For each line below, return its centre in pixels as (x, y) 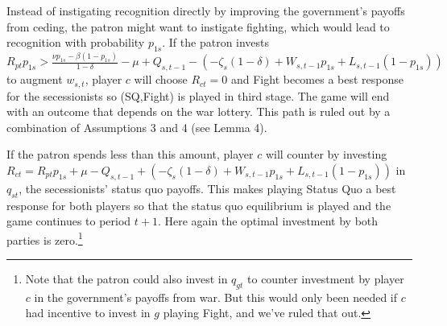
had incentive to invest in (88, 313)
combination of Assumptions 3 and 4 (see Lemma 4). (137, 127)
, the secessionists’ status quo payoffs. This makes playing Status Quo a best (207, 188)
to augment (35, 79)
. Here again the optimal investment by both (268, 221)
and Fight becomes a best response (317, 79)
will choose (161, 79)
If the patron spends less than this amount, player (130, 154)
